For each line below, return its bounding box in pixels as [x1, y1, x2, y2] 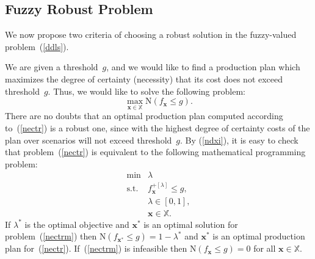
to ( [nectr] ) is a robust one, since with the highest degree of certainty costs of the [5, 121, 310, 134]
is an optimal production [212, 230, 305, 243]
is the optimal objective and [24, 217, 129, 230]
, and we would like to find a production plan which [106, 60, 300, 73]
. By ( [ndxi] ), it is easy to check [180, 133, 299, 146]
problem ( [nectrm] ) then [5, 230, 97, 243]
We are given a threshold [5, 60, 98, 73]
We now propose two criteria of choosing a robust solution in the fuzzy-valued [5, 28, 297, 41]
